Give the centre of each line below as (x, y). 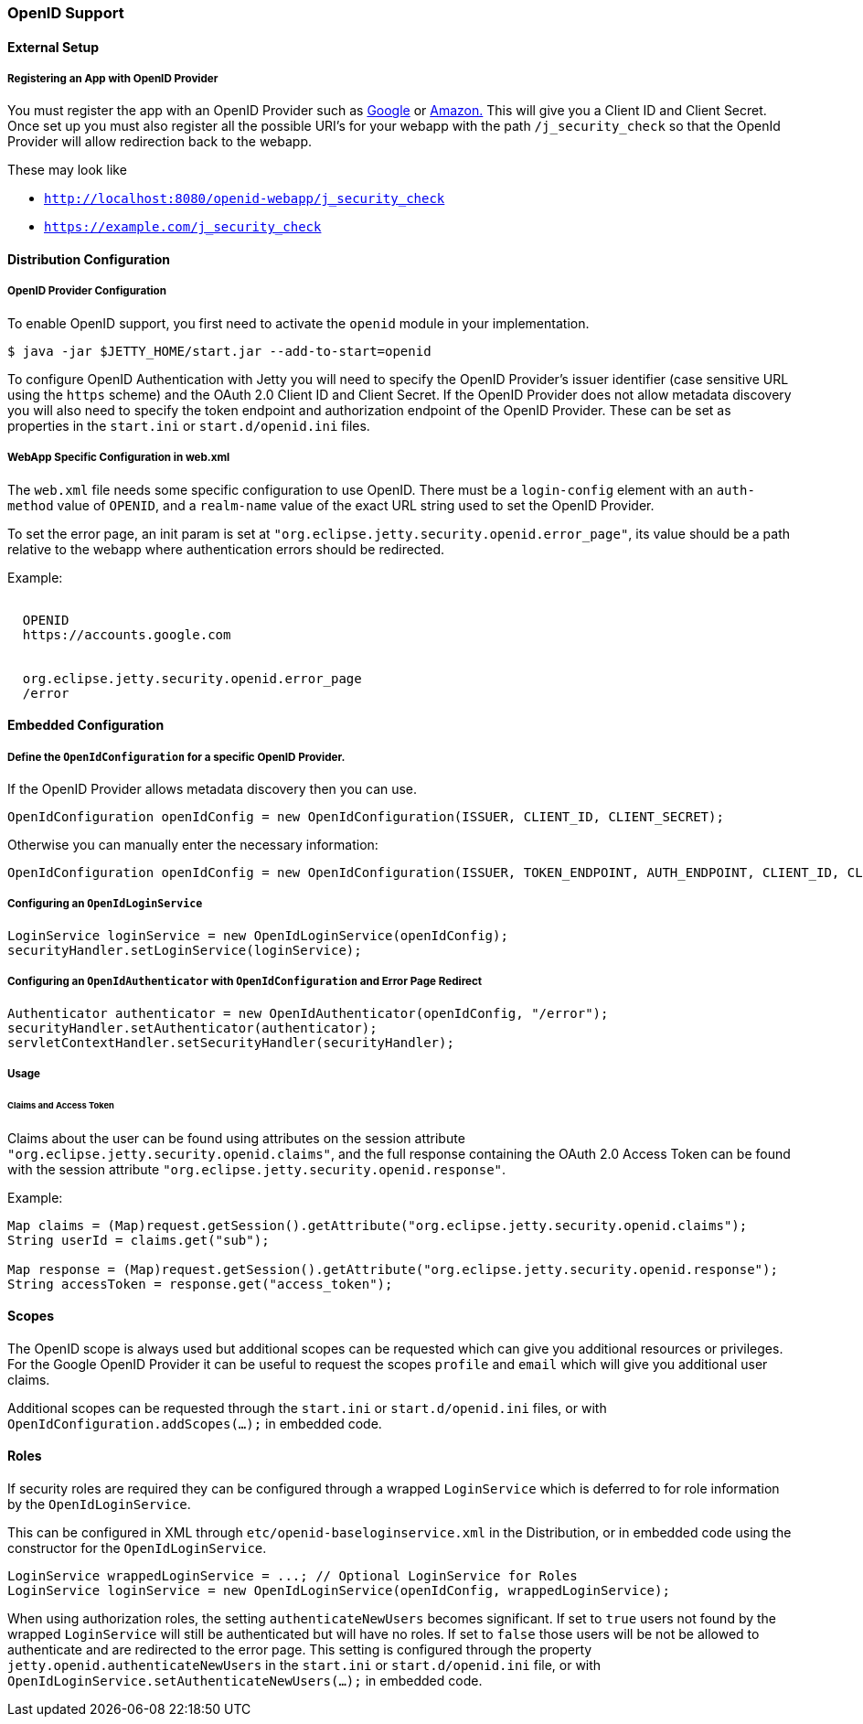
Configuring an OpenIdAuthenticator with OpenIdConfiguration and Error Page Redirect (245, 982)
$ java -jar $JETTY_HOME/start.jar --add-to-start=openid (219, 351)
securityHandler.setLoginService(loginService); (185, 950)
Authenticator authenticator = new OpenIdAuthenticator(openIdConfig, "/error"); (308, 1013)
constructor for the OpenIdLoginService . (137, 1548)
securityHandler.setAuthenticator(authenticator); (192, 1028)
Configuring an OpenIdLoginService (105, 904)
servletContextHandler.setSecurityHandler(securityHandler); (231, 1042)
